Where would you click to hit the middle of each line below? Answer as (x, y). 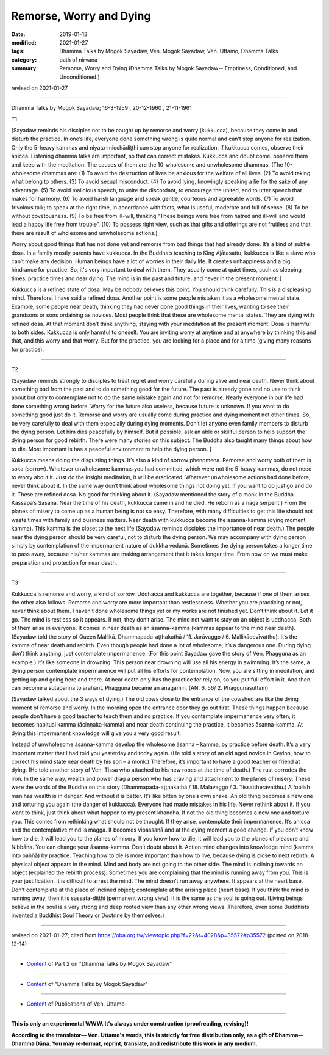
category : (24, 60)
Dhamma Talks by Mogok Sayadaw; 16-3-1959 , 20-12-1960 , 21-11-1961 (101, 108)
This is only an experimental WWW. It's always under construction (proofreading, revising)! (130, 1024)
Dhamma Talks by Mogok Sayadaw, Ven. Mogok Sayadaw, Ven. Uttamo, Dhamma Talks (169, 51)
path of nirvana (78, 60)
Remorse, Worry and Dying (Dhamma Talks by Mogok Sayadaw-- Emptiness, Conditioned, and (178, 68)
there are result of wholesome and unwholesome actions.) (84, 233)
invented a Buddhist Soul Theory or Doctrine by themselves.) (88, 915)
